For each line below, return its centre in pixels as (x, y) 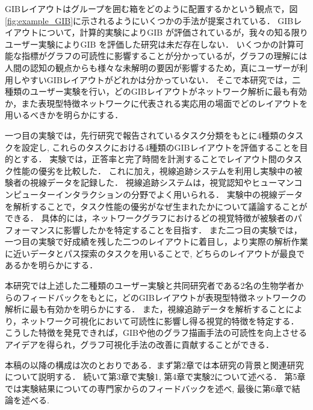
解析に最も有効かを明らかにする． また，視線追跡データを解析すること (145, 309)
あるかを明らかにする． (51, 265)
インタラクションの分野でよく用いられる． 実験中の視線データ (179, 194)
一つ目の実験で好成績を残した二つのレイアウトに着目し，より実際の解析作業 (156, 241)
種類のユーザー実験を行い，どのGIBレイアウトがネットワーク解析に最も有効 (156, 91)
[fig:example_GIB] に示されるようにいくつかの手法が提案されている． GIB (149, 20)
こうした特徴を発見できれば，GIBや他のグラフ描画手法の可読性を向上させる (156, 333)
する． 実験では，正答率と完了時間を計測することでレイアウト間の (153, 159)
